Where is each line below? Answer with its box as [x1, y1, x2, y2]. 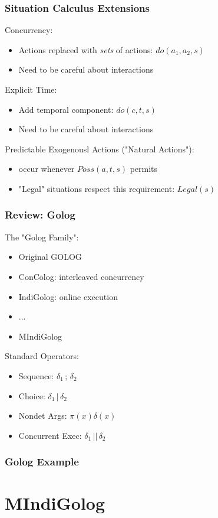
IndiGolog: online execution [18, 290, 118, 302]
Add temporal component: [18, 103, 114, 115]
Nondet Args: [18, 409, 67, 422]
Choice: [18, 389, 45, 402]
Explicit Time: [5, 83, 57, 95]
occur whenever [18, 162, 75, 175]
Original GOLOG [18, 250, 82, 263]
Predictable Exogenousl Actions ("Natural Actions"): [5, 142, 194, 155]
